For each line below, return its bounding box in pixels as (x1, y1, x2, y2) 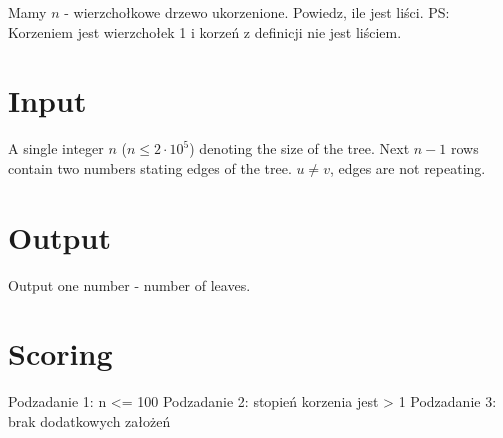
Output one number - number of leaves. (8, 274, 251, 295)
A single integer (8, 138, 104, 159)
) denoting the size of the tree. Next (189, 138, 410, 159)
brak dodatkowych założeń (8, 410, 171, 431)
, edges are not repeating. (329, 157, 486, 178)
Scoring (8, 333, 113, 374)
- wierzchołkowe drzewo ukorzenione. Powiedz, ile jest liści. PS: (64, 2, 450, 22)
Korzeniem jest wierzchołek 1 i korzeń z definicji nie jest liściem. (8, 21, 402, 42)
